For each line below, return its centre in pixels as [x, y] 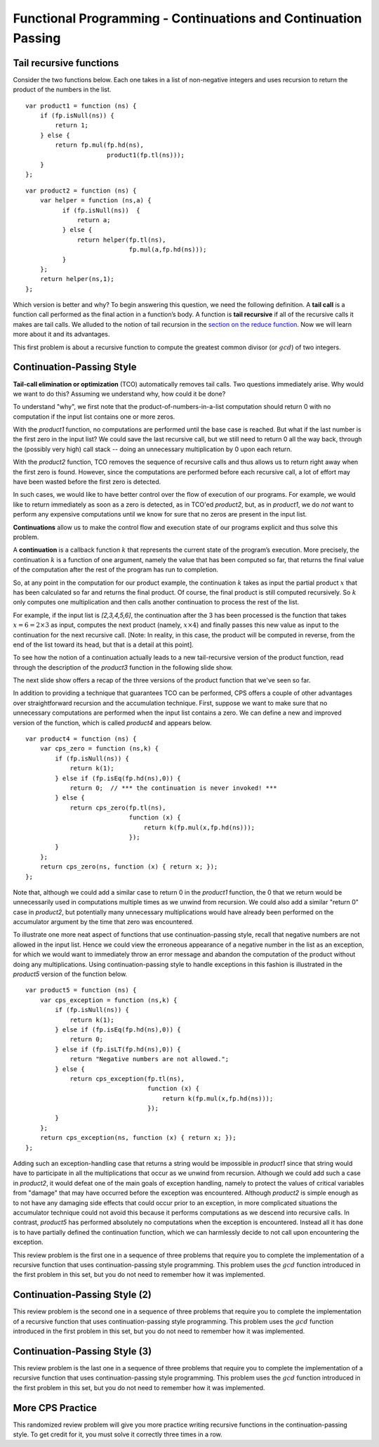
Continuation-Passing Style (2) [82, 1295]
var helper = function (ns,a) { [95, 201]
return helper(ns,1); [77, 279]
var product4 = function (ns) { [81, 739]
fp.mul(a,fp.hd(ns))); [168, 250]
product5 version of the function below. [70, 974]
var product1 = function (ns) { [81, 106]
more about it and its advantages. [61, 335]
